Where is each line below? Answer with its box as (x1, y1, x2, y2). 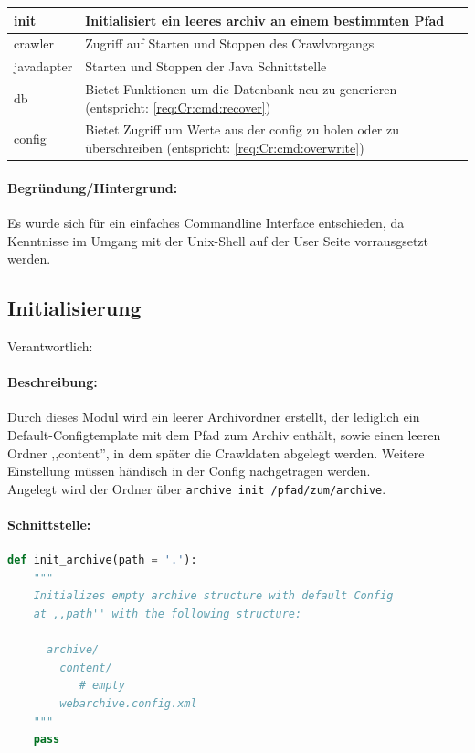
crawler (14, 34, 55, 53)
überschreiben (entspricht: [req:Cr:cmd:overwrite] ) (85, 138, 364, 157)
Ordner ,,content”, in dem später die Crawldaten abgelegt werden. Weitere (7, 443, 425, 462)
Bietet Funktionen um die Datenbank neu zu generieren (85, 80, 397, 99)
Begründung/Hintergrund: (7, 177, 178, 197)
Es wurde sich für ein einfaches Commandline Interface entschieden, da (7, 212, 405, 231)
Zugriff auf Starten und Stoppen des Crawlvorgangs (85, 34, 375, 53)
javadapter (14, 57, 73, 76)
